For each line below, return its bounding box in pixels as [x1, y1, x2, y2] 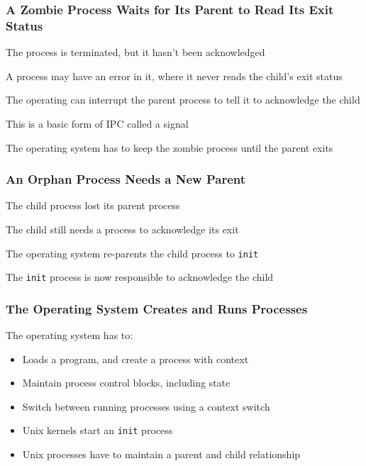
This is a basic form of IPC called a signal [6, 116, 189, 131]
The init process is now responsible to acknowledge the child [6, 270, 274, 284]
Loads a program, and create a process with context [22, 351, 249, 366]
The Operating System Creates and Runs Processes [6, 299, 308, 317]
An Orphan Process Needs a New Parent [6, 170, 246, 188]
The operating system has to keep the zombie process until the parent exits [6, 140, 333, 155]
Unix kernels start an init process [22, 423, 173, 438]
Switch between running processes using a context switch [22, 399, 270, 414]
